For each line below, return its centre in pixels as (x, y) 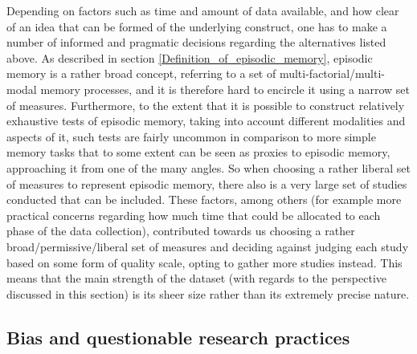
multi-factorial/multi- (332, 73)
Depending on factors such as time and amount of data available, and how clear (203, 10)
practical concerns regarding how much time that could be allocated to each (194, 215)
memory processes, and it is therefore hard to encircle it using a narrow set (225, 89)
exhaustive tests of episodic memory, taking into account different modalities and (206, 121)
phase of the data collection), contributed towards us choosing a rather (181, 231)
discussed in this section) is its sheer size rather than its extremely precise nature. (208, 293)
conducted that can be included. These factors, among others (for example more (204, 199)
